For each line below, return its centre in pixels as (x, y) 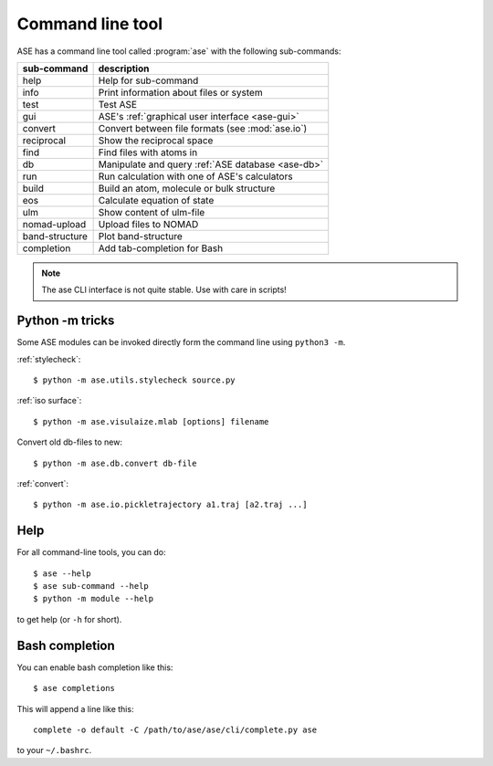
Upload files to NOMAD (148, 224)
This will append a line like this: (75, 708)
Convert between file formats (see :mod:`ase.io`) (203, 128)
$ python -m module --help (94, 599)
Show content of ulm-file (152, 212)
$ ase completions (74, 688)
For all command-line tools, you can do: (91, 552)
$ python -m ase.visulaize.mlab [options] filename (151, 421)
